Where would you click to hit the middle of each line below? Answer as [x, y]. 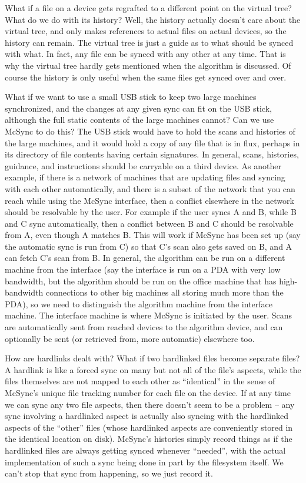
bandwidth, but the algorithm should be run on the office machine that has [141, 281]
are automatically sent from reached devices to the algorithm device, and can [144, 327]
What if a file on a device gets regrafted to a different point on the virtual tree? [148, 8]
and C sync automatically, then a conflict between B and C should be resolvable [149, 223]
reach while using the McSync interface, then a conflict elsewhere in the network [149, 200]
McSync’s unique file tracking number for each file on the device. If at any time [148, 393]
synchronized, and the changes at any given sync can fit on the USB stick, [138, 108]
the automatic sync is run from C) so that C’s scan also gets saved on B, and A [149, 246]
